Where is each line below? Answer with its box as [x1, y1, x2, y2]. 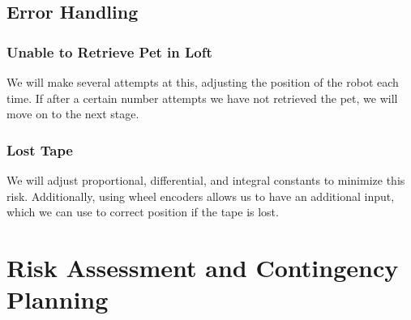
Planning [6, 283, 109, 316]
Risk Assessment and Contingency [6, 250, 399, 284]
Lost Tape [6, 139, 73, 160]
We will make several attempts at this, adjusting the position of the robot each [6, 74, 399, 90]
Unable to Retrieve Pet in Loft [6, 41, 212, 62]
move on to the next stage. [6, 105, 139, 122]
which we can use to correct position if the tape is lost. [6, 203, 279, 220]
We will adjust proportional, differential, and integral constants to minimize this [6, 172, 405, 188]
